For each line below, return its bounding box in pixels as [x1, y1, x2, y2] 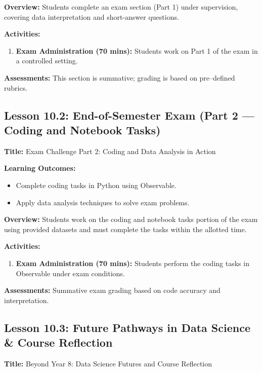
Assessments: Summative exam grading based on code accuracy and [4, 285, 221, 295]
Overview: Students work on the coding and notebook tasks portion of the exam [4, 214, 258, 225]
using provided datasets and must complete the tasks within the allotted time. [4, 224, 247, 234]
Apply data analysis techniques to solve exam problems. [16, 197, 190, 207]
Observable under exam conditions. [16, 268, 125, 278]
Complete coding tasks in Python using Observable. [16, 179, 177, 190]
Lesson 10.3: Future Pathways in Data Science [4, 319, 250, 335]
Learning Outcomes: [4, 163, 76, 173]
